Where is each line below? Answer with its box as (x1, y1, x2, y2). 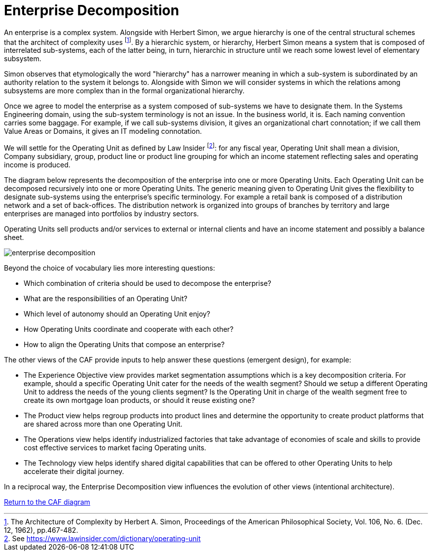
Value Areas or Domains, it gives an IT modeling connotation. (4, 127, 202, 136)
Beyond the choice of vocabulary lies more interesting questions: (4, 264, 215, 273)
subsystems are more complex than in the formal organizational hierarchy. (4, 86, 245, 95)
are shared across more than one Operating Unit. (24, 420, 182, 429)
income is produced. (4, 160, 71, 169)
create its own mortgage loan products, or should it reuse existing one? (24, 396, 255, 405)
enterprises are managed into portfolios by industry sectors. (4, 209, 199, 218)
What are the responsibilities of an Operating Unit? (24, 294, 187, 303)
